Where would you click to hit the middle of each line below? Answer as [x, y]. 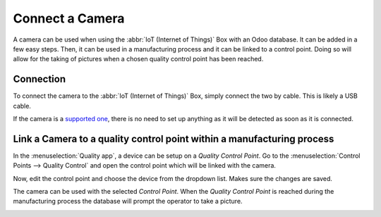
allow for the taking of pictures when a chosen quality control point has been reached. [138, 59]
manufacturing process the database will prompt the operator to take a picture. [128, 201]
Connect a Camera [69, 18]
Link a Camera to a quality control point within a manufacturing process [174, 138]
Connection [40, 79]
